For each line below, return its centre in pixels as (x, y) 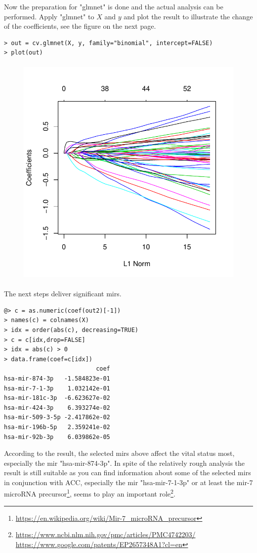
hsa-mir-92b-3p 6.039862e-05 (57, 437)
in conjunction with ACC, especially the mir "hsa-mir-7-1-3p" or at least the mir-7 (128, 482)
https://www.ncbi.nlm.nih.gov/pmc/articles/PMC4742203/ (106, 534)
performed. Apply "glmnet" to (49, 16)
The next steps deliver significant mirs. (63, 294)
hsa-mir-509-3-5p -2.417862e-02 (57, 417)
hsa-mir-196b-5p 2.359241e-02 (57, 427)
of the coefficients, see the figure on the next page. (80, 26)
